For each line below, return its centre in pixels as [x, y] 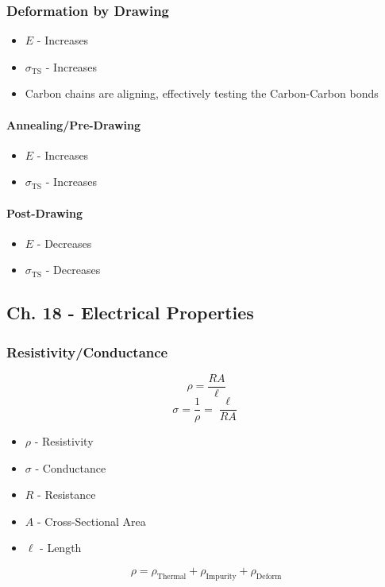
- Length [61, 548]
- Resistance [67, 494]
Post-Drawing [45, 212]
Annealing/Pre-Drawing [74, 124]
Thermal [171, 576]
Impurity [221, 576]
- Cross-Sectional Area [91, 521]
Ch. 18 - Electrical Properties [130, 313]
